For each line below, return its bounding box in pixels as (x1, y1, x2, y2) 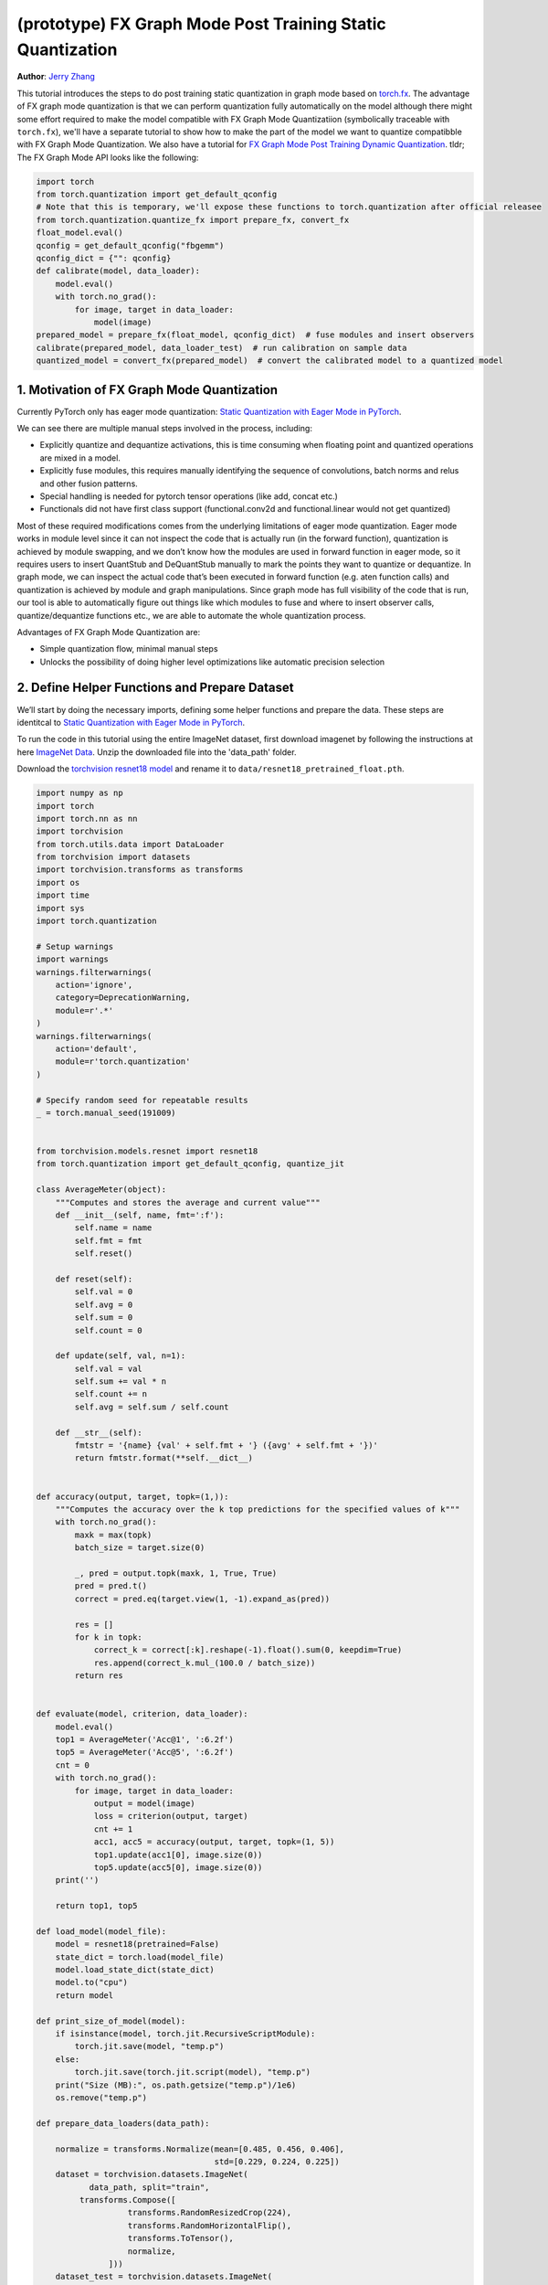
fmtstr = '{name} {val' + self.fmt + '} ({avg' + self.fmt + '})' (74, 1440, 379, 1451)
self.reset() (74, 1249, 133, 1259)
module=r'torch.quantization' (55, 1057, 191, 1067)
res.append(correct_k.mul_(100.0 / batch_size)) (93, 1657, 316, 1668)
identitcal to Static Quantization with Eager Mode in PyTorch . (16, 717, 246, 728)
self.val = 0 (74, 1287, 133, 1297)
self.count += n (74, 1389, 148, 1399)
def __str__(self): (55, 1427, 143, 1438)
